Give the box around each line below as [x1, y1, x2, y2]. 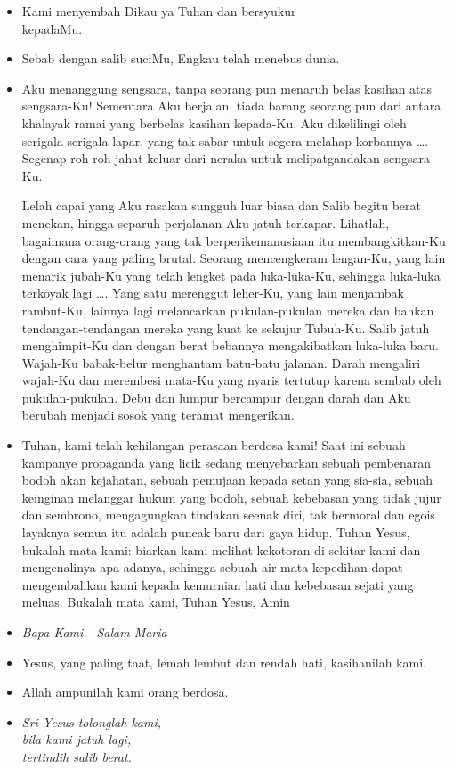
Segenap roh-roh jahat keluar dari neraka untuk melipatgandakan [21, 149, 380, 168]
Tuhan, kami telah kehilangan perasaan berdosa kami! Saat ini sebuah [21, 436, 406, 454]
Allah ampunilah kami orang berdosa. [21, 683, 229, 701]
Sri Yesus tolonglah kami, [21, 712, 162, 731]
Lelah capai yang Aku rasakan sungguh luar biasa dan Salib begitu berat [21, 196, 422, 215]
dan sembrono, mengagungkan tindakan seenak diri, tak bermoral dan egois [21, 505, 435, 524]
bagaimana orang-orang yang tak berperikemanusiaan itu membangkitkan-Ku [21, 231, 446, 250]
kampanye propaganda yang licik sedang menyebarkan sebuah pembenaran [21, 453, 431, 471]
